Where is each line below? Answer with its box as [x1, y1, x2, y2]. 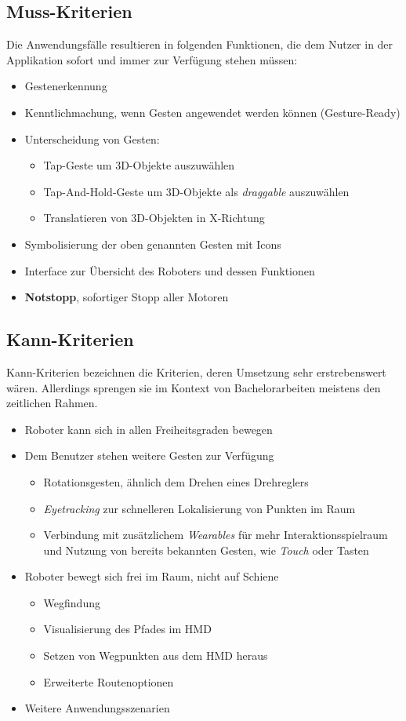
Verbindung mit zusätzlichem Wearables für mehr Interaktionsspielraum [43, 526, 388, 543]
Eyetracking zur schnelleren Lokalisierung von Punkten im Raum [43, 500, 356, 516]
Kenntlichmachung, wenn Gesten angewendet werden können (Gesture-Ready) [24, 104, 401, 120]
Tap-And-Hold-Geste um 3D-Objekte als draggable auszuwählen [43, 183, 350, 199]
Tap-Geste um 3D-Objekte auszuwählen [43, 157, 235, 173]
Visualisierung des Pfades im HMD [43, 621, 212, 637]
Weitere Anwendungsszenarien [24, 700, 170, 716]
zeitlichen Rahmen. [6, 395, 98, 411]
